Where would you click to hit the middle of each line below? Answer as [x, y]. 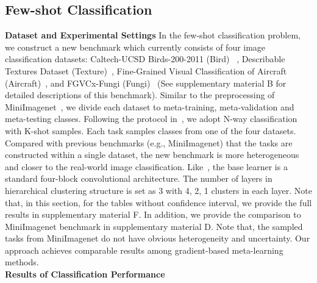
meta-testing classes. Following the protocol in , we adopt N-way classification [151, 119]
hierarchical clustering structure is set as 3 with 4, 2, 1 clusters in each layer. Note [158, 190]
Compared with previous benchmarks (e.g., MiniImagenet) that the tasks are [149, 142]
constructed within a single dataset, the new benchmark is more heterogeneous [152, 155]
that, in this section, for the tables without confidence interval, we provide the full [158, 202]
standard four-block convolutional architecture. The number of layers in [139, 178]
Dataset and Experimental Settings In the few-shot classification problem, [153, 35]
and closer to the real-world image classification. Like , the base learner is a [146, 166]
